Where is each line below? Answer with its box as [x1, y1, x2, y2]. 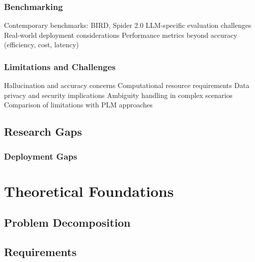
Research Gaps [4, 124, 82, 139]
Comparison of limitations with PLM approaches [4, 99, 153, 110]
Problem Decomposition [4, 215, 131, 230]
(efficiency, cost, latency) [4, 39, 79, 50]
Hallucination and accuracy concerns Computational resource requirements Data [4, 80, 250, 90]
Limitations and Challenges [4, 60, 116, 73]
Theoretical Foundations [4, 180, 174, 201]
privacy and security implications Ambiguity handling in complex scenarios [4, 89, 233, 100]
